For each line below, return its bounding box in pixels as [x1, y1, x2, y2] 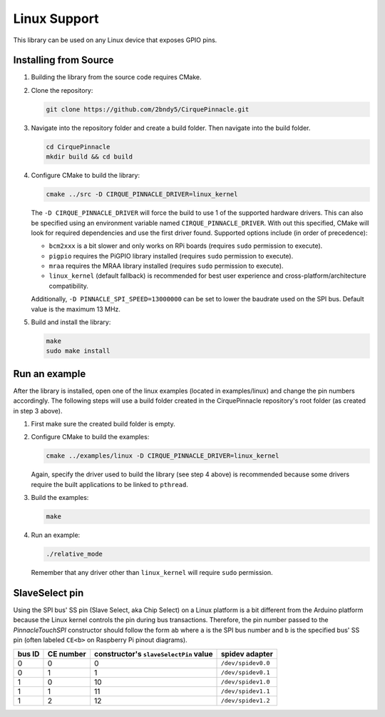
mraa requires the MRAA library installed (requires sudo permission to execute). [48, 261, 284, 271]
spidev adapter [220, 648, 274, 658]
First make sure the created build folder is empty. [31, 420, 175, 428]
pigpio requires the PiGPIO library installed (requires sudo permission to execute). [48, 251, 294, 260]
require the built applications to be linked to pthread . [31, 480, 189, 488]
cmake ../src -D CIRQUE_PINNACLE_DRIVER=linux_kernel [46, 190, 238, 199]
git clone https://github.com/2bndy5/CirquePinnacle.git [46, 105, 250, 114]
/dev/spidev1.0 [220, 678, 270, 686]
